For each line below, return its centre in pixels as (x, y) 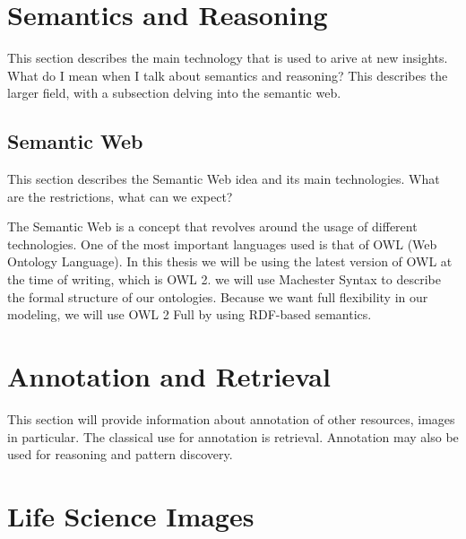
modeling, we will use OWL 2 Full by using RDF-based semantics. (190, 314)
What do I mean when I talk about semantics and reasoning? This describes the (228, 75)
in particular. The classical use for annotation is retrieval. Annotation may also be (233, 436)
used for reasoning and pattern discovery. (120, 454)
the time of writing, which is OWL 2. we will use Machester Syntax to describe (224, 279)
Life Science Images (131, 515)
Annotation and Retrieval (169, 376)
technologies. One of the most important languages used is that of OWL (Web (222, 243)
